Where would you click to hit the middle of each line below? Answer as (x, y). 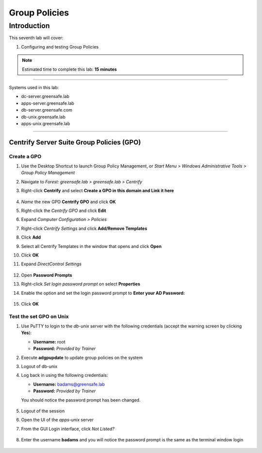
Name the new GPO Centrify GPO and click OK (68, 202)
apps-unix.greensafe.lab (46, 123)
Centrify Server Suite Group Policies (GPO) (75, 142)
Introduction (29, 26)
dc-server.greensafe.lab (45, 97)
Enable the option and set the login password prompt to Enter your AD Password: (103, 293)
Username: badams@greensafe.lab (69, 384)
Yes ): (26, 333)
